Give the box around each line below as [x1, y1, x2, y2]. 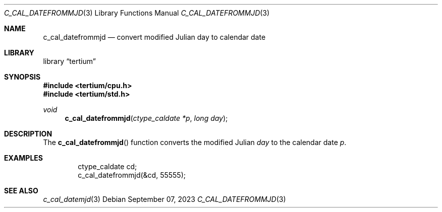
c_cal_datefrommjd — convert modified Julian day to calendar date [43, 33, 266, 41]
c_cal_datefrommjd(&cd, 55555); [78, 171, 186, 179]
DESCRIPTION [4, 129, 52, 138]
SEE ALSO [4, 186, 38, 195]
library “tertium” [43, 57, 96, 65]
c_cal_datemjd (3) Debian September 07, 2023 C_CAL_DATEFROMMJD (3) [43, 195, 286, 203]
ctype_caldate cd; [78, 162, 137, 171]
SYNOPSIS [4, 73, 41, 81]
